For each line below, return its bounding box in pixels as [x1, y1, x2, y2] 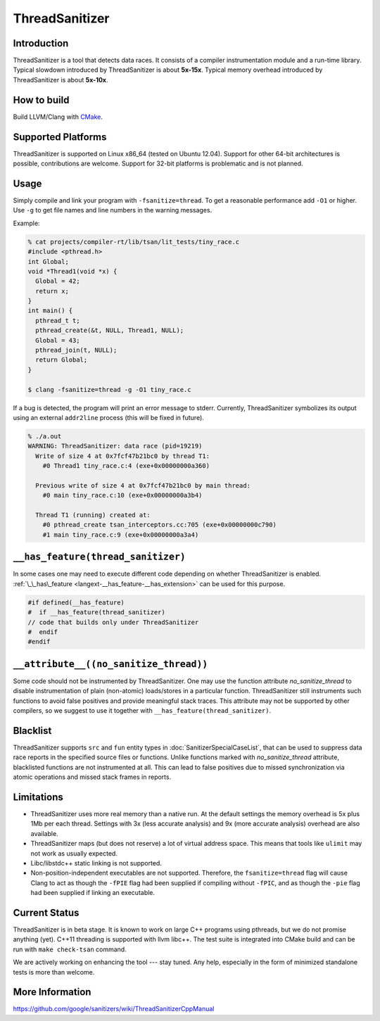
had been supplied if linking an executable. [30, 889, 155, 897]
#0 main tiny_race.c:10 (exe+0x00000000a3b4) [42, 491, 203, 500]
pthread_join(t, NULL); [35, 346, 118, 355]
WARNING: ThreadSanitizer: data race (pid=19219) [27, 442, 203, 450]
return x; [35, 287, 70, 295]
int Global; [27, 258, 70, 265]
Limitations [13, 791, 63, 803]
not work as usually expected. [30, 849, 118, 858]
